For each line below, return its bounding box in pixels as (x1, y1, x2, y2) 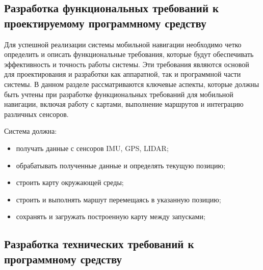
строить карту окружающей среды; (16, 177, 124, 188)
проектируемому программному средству (4, 15, 206, 31)
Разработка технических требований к (4, 236, 194, 252)
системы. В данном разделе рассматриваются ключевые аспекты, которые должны (4, 78, 259, 89)
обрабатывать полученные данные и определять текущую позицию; (16, 160, 225, 170)
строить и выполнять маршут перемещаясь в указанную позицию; (16, 194, 221, 204)
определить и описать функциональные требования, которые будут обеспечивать (4, 49, 254, 59)
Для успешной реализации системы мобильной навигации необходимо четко (4, 39, 242, 49)
